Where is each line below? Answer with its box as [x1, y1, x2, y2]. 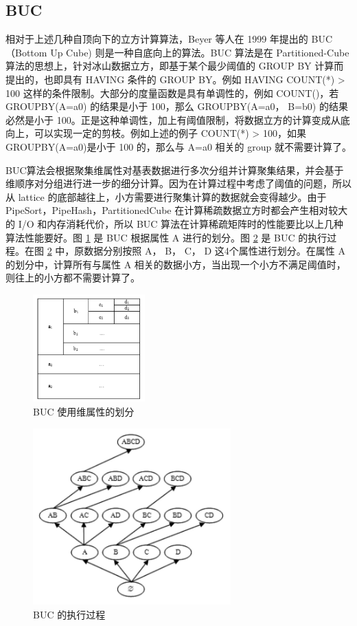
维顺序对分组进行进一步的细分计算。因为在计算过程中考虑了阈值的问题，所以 [5, 176, 352, 191]
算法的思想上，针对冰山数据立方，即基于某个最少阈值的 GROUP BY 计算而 [5, 58, 344, 73]
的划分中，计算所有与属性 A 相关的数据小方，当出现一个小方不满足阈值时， [5, 257, 346, 271]
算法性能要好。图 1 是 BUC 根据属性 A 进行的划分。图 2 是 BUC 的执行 [5, 230, 327, 244]
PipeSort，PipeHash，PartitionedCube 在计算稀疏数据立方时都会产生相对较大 [5, 203, 348, 217]
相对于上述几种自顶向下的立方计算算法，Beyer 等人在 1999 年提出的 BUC [5, 32, 332, 46]
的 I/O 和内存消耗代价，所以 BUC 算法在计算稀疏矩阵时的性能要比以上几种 [5, 216, 344, 230]
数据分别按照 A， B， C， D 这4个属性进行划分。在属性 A [84, 244, 346, 258]
